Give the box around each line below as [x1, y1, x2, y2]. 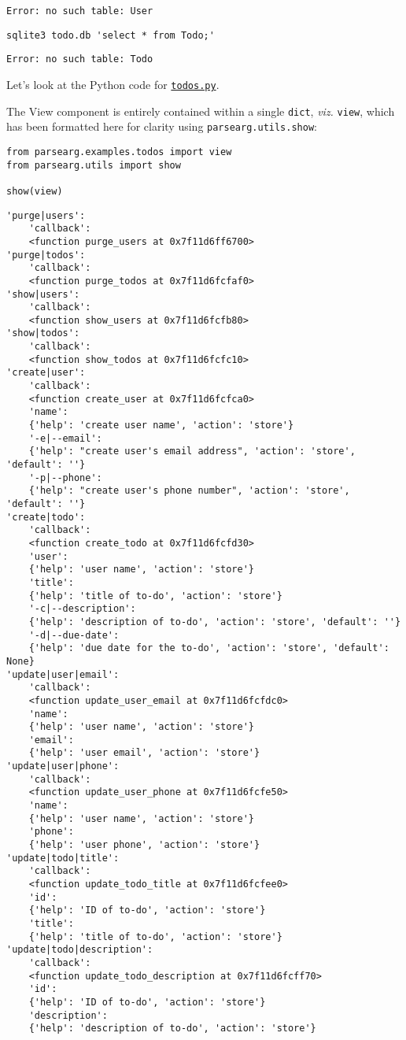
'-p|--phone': [28, 472, 102, 483]
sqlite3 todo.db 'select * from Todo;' [6, 29, 215, 41]
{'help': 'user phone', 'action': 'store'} [28, 839, 260, 851]
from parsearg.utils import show [6, 159, 181, 171]
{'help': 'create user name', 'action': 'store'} [28, 420, 294, 431]
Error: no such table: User [6, 6, 153, 17]
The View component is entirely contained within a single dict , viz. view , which [6, 102, 395, 119]
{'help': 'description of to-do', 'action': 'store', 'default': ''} [28, 616, 401, 627]
